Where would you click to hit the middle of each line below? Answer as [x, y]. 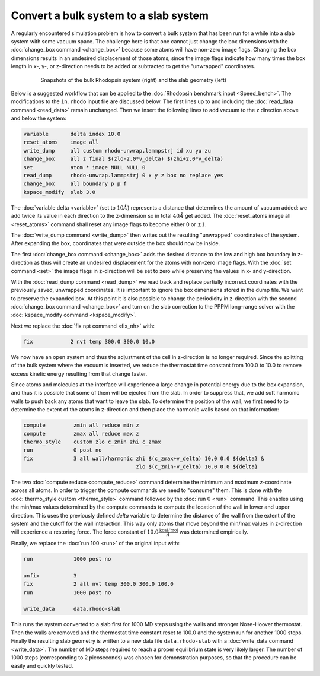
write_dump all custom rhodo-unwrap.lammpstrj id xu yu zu [117, 150]
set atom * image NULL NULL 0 [84, 167]
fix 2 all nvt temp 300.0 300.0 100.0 [99, 584]
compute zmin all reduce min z [81, 425]
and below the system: [39, 118]
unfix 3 [50, 575]
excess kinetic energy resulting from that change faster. [79, 373]
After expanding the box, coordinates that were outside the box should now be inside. [116, 243]
